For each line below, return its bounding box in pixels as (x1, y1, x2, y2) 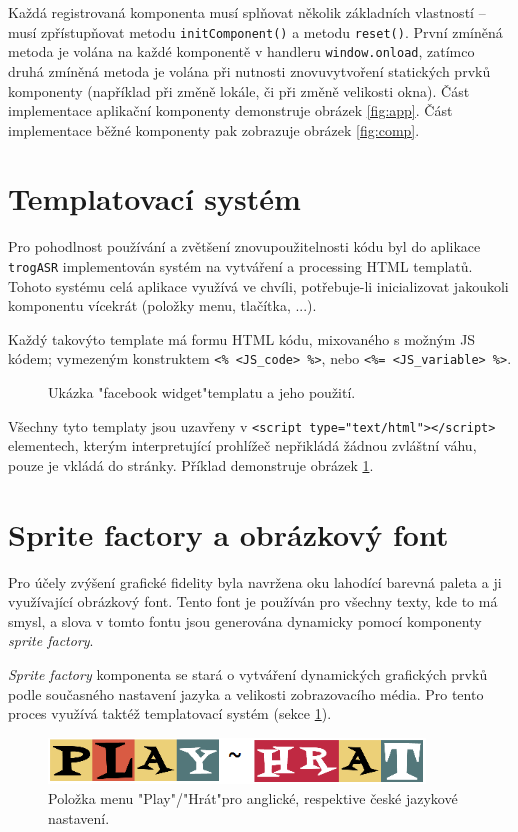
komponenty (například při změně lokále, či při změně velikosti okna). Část (8, 80, 470, 101)
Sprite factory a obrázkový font (8, 513, 449, 554)
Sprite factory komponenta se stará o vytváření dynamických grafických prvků (8, 664, 488, 685)
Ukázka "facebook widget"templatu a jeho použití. (48, 382, 356, 403)
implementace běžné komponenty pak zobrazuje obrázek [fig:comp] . (8, 119, 420, 140)
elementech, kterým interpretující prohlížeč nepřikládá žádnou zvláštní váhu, (8, 435, 477, 456)
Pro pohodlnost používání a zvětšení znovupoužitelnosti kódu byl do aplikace (8, 236, 481, 257)
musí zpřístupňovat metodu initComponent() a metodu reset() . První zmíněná (8, 21, 503, 42)
